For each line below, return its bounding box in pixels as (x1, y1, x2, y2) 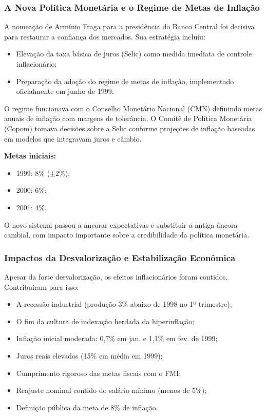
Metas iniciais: (4, 150, 56, 161)
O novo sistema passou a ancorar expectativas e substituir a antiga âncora (4, 219, 238, 230)
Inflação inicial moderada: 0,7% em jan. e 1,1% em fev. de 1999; (16, 333, 218, 344)
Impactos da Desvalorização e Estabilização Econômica (4, 251, 236, 264)
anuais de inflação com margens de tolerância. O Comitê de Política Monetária (4, 113, 252, 124)
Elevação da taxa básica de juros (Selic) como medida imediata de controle (16, 48, 252, 59)
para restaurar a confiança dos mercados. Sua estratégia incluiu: (4, 31, 205, 42)
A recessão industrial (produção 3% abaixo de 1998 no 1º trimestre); (16, 299, 232, 309)
